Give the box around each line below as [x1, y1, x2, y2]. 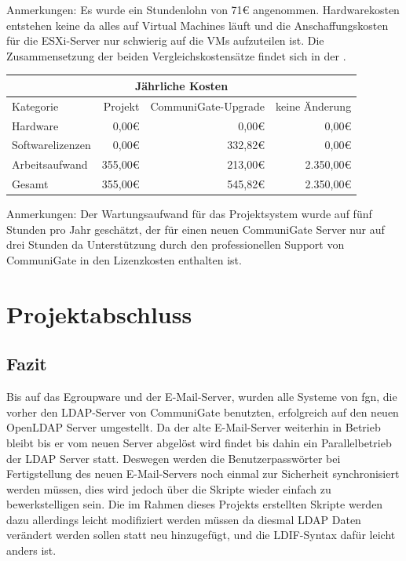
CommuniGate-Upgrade [150, 97, 265, 114]
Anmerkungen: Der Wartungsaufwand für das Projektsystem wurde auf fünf [6, 206, 372, 222]
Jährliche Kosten [134, 77, 229, 93]
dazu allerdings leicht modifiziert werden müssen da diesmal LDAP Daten [6, 511, 361, 527]
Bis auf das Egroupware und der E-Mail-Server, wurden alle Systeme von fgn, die [6, 388, 397, 405]
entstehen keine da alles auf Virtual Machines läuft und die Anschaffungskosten [6, 16, 389, 33]
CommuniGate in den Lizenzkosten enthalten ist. [6, 251, 242, 268]
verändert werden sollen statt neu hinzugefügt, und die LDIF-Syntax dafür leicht [6, 526, 396, 543]
